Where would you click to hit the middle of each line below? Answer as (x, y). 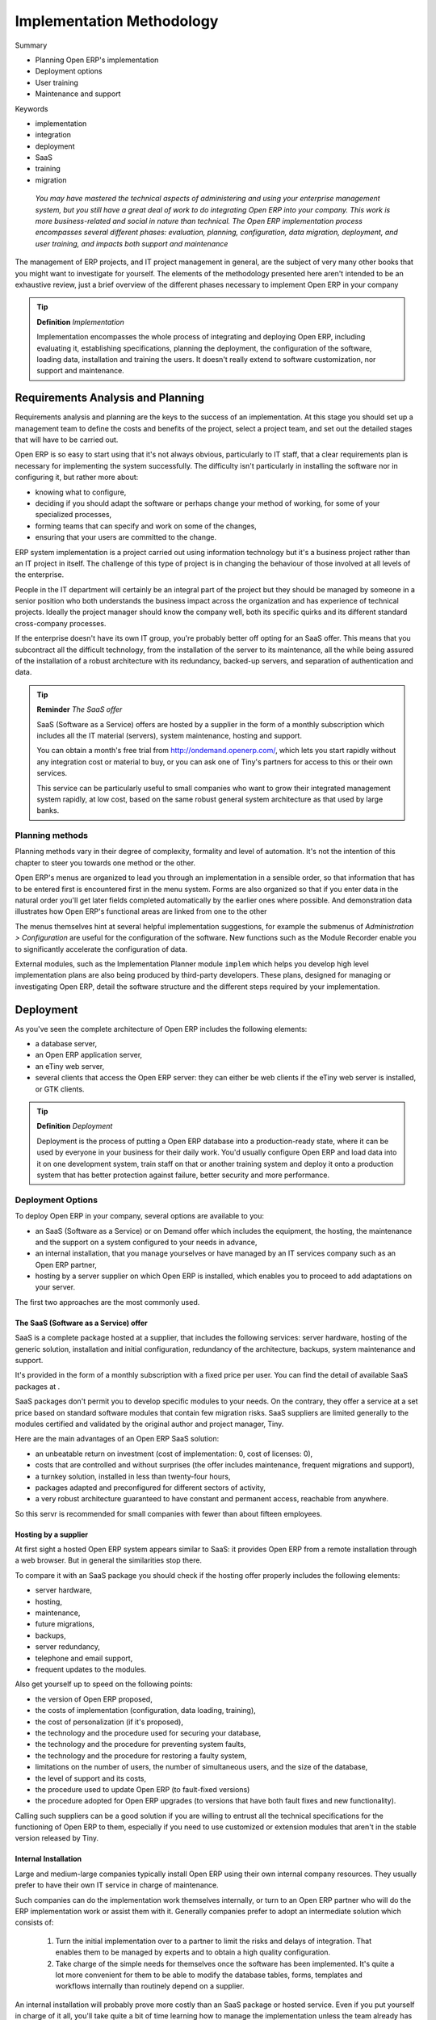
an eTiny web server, (70, 1066)
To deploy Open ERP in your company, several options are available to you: (139, 1216)
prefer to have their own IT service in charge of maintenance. (117, 1885)
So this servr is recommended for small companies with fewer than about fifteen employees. (169, 1513)
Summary (31, 45)
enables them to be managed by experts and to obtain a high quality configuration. (193, 1952)
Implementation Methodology (117, 21)
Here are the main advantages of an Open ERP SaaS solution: (117, 1439)
